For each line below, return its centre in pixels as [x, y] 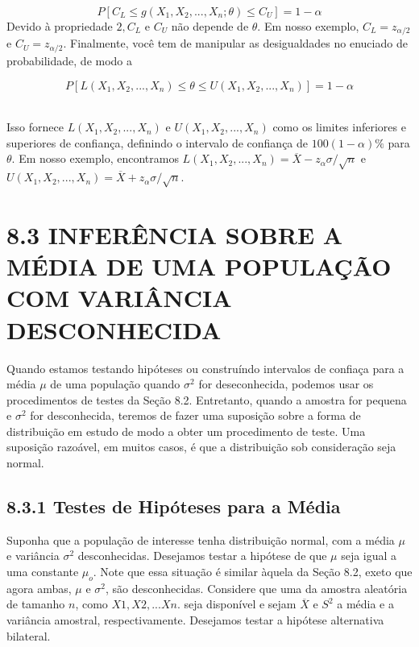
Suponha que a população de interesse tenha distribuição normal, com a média [201, 539]
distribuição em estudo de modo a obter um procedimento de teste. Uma [186, 431]
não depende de [210, 26]
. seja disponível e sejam [236, 604]
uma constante [43, 572]
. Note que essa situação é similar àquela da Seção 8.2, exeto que [253, 572]
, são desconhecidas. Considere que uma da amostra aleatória [256, 588]
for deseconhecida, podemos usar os [286, 384]
